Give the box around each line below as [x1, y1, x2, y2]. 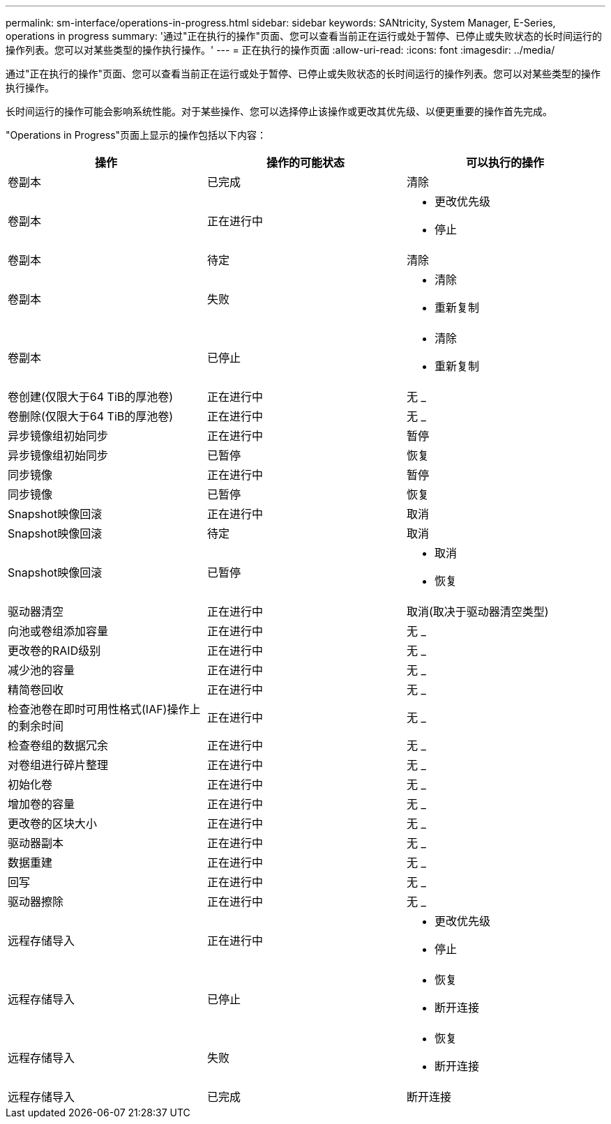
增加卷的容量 [8, 797, 75, 811]
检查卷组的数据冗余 [8, 738, 109, 752]
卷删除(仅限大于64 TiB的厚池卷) [8, 409, 174, 423]
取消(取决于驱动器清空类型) [406, 605, 549, 618]
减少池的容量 [8, 663, 75, 677]
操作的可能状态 [266, 155, 345, 169]
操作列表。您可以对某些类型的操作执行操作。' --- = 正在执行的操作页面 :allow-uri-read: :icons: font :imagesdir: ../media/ [6, 44, 555, 56]
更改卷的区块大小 [8, 817, 98, 830]
